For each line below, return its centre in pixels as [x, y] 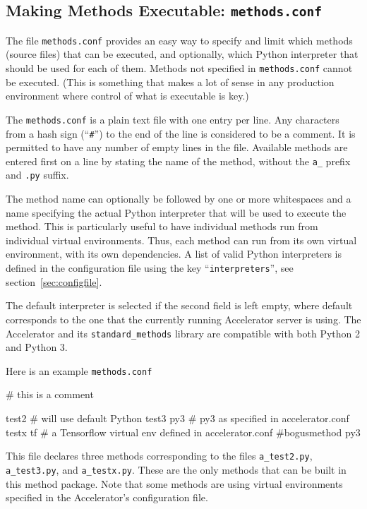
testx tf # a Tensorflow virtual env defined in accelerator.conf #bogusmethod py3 [183, 432]
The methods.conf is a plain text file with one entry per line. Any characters [173, 119]
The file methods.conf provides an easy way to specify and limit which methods [179, 40]
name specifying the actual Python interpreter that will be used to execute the [176, 212]
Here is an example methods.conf [79, 370]
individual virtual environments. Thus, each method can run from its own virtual [181, 240]
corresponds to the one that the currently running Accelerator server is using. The [183, 319]
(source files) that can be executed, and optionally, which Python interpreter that [182, 54]
